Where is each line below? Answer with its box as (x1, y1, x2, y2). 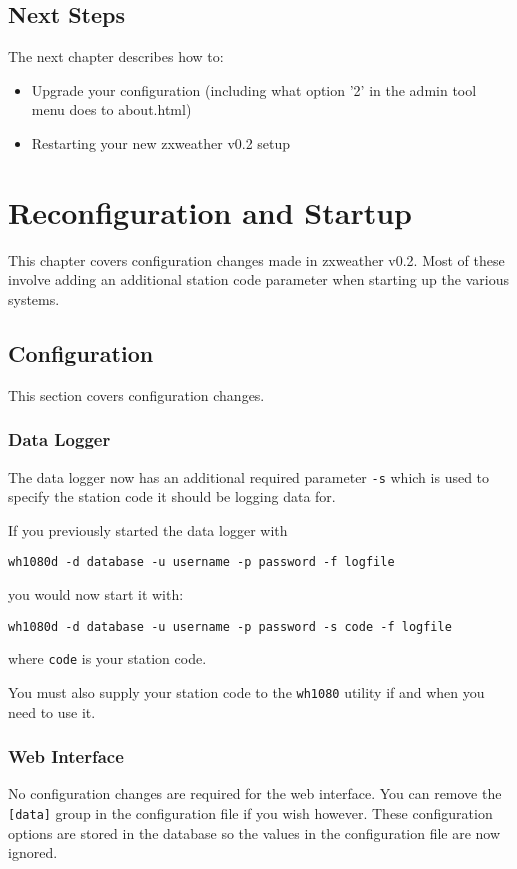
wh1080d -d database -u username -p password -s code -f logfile (8, 619, 452, 634)
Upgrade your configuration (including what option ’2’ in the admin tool (31, 79, 477, 100)
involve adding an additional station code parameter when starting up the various (8, 269, 509, 290)
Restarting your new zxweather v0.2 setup (31, 132, 291, 153)
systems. (8, 288, 60, 309)
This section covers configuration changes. (8, 384, 265, 405)
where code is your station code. (8, 648, 207, 669)
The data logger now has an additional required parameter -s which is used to (8, 466, 490, 487)
